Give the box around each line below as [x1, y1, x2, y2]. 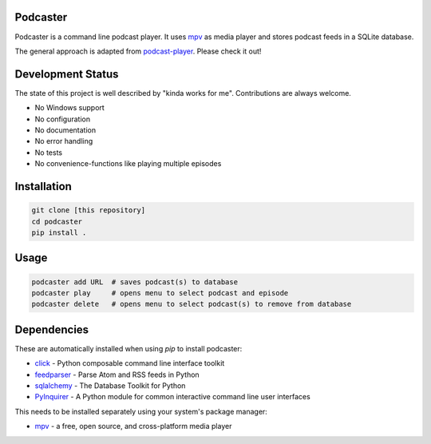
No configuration [34, 114, 91, 124]
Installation [14, 180, 72, 193]
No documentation [34, 125, 96, 135]
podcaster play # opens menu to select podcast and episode [31, 288, 289, 297]
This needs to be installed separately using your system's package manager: [14, 406, 267, 416]
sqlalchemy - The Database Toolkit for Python [34, 380, 186, 390]
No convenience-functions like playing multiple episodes [34, 159, 222, 168]
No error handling [34, 137, 93, 146]
